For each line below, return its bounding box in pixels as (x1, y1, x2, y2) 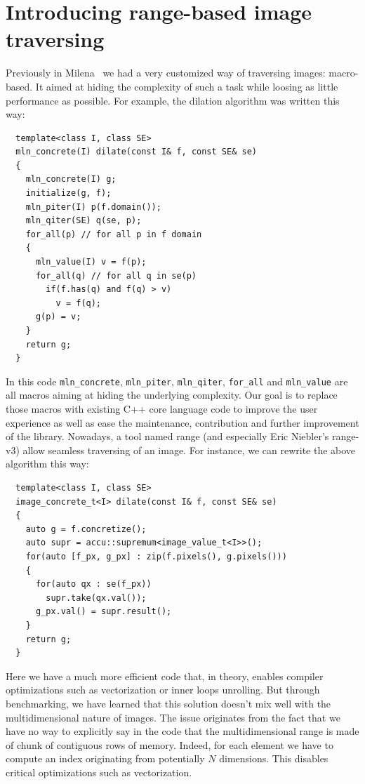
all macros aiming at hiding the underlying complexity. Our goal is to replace (6, 387, 338, 402)
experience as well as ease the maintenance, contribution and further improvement (6, 415, 359, 430)
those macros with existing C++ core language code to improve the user (6, 401, 318, 416)
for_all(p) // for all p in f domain (25, 229, 202, 239)
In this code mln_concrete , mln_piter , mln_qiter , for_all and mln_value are (6, 373, 348, 388)
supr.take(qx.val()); (46, 592, 147, 603)
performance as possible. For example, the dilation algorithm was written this (6, 93, 340, 107)
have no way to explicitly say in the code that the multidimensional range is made (6, 724, 359, 738)
